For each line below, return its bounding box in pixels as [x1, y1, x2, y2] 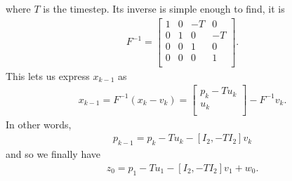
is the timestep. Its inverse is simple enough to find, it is [43, 1, 285, 15]
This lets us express [6, 68, 90, 83]
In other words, [6, 116, 72, 131]
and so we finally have [6, 147, 101, 161]
